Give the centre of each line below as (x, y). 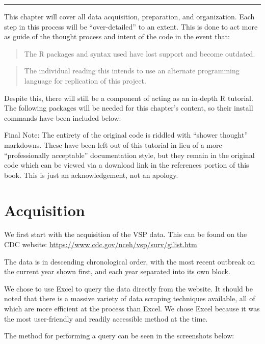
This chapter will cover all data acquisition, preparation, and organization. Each (129, 16)
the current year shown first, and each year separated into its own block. (117, 271)
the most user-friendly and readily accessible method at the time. (106, 318)
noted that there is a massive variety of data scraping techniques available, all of (130, 298)
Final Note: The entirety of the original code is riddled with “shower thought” (126, 135)
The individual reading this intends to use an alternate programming (132, 71)
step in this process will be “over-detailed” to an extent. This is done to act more (131, 26)
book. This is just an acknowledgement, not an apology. (91, 175)
